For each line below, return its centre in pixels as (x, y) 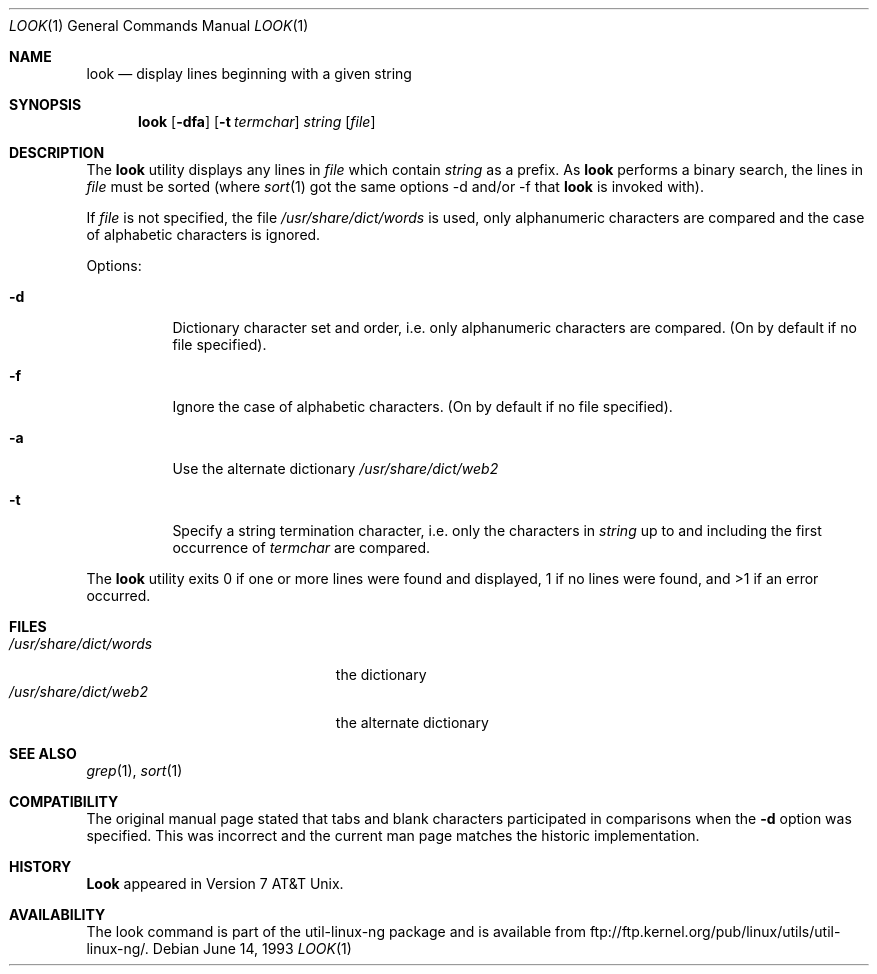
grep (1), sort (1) (134, 770)
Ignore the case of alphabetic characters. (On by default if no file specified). (422, 406)
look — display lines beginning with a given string (249, 73)
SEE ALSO (43, 753)
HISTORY (40, 866)
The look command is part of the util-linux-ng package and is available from (336, 931)
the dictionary (381, 674)
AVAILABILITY (57, 914)
